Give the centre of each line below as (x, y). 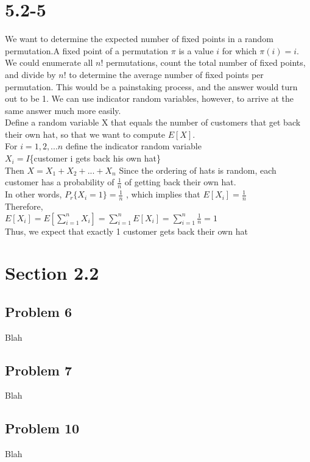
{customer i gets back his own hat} (95, 158)
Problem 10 (42, 428)
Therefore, (24, 206)
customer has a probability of (60, 182)
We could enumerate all (49, 62)
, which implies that (163, 194)
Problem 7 (38, 370)
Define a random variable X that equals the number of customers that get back (153, 122)
